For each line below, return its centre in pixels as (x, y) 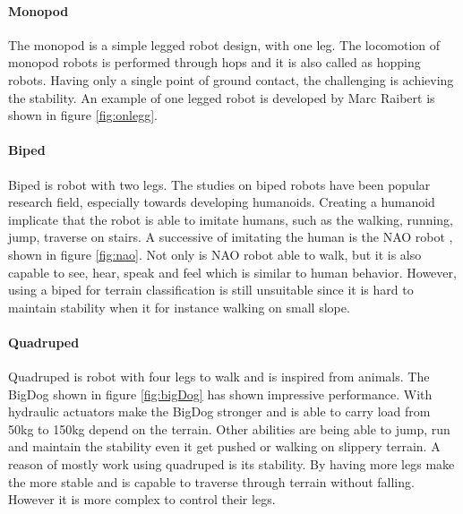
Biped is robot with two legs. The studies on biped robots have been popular (219, 184)
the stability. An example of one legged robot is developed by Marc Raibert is (222, 97)
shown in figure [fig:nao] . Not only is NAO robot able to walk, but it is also (215, 254)
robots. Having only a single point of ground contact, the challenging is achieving (231, 79)
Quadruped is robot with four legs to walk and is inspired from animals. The (219, 377)
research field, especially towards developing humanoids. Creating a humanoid (222, 202)
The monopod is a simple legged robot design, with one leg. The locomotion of (224, 44)
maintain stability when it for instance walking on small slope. (179, 307)
